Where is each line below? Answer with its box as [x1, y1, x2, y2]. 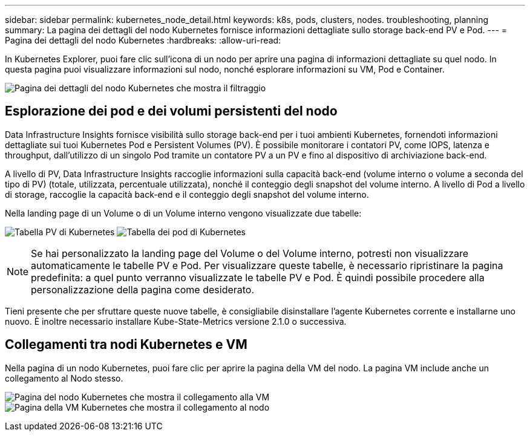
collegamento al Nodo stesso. [5, 373, 123, 383]
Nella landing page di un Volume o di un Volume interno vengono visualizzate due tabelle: [5, 207, 362, 218]
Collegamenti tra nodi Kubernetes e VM [5, 337, 247, 353]
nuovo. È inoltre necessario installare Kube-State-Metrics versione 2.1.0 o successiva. [5, 316, 347, 327]
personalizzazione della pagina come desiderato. [31, 283, 255, 296]
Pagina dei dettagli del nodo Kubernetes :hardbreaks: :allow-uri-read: [5, 35, 281, 45]
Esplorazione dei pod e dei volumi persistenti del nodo [5, 103, 338, 119]
